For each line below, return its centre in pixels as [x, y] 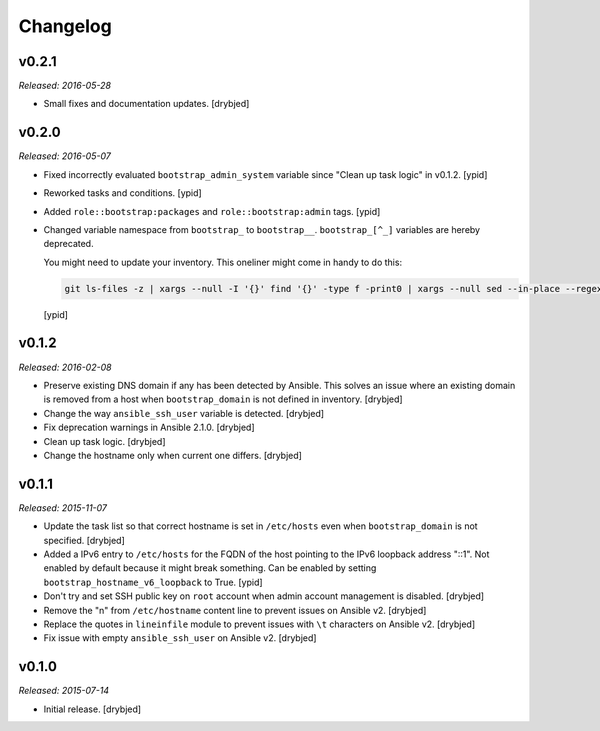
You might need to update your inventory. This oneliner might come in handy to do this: [223, 262]
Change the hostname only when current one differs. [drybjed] [172, 455]
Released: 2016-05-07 [65, 156]
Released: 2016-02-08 [65, 367]
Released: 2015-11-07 [63, 507]
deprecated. [68, 244]
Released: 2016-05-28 [65, 86]
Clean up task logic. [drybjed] [104, 441]
